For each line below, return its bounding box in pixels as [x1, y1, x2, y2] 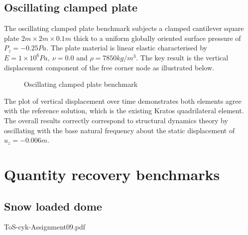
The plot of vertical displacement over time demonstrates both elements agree [4, 95, 242, 106]
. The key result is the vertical [136, 52, 229, 62]
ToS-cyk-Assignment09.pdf [4, 222, 86, 232]
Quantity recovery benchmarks [4, 164, 220, 184]
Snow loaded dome [4, 198, 102, 214]
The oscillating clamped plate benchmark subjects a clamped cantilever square [4, 23, 244, 33]
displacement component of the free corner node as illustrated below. [4, 62, 214, 72]
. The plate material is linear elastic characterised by [46, 42, 207, 53]
